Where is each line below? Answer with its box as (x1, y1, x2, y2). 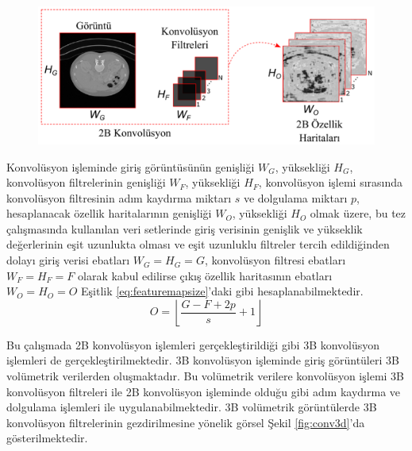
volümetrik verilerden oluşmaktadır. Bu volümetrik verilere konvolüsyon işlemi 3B (6, 368, 405, 384)
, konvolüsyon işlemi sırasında (258, 174, 403, 191)
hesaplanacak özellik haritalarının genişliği (6, 205, 212, 222)
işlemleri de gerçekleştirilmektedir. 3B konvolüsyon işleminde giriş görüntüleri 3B (6, 352, 399, 368)
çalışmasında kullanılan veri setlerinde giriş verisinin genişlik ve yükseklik (6, 220, 363, 237)
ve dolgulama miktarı (243, 189, 348, 206)
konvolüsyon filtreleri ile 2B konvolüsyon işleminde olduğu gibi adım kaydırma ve (6, 383, 401, 399)
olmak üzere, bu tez (310, 205, 406, 222)
